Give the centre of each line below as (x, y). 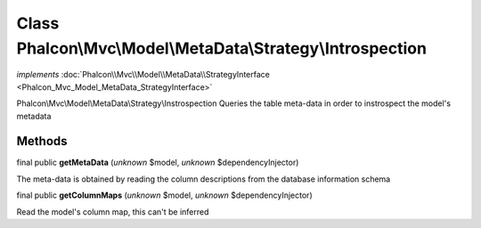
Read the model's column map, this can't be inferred (113, 212)
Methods (42, 141)
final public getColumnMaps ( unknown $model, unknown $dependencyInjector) (164, 195)
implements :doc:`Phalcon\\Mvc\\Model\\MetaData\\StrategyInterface (143, 75)
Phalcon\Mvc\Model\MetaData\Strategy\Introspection (222, 48)
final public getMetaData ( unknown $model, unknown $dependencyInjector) (158, 163)
